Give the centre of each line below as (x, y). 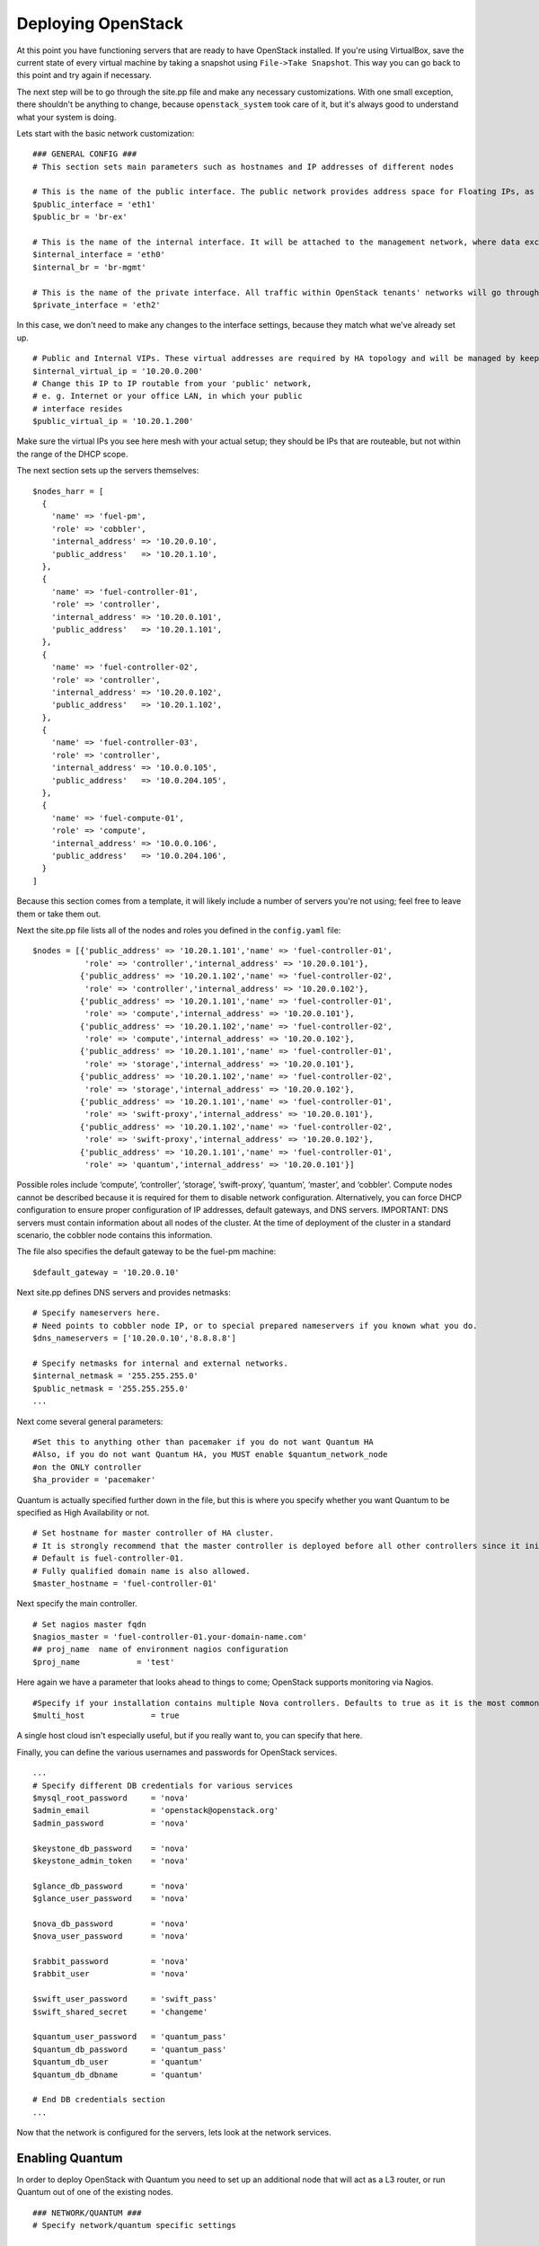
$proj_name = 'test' (104, 1662)
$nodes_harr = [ (68, 491)
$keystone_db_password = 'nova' (111, 1848)
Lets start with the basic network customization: (106, 133)
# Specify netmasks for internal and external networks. (161, 1364)
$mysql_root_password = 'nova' (111, 1798)
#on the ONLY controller (87, 1467)
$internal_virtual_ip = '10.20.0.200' (118, 371)
